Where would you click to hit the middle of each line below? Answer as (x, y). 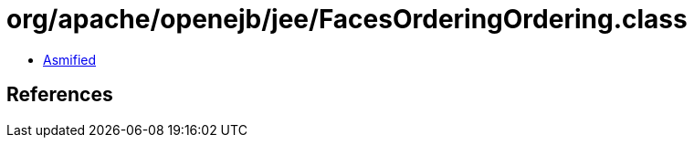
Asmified (70, 59)
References (60, 95)
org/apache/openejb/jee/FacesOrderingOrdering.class (347, 19)
